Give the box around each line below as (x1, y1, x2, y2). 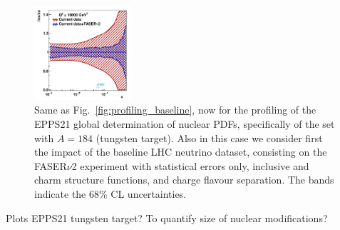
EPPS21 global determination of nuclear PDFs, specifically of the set (34, 116, 335, 131)
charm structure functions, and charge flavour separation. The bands (34, 172, 334, 187)
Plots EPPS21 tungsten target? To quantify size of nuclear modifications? (6, 210, 328, 225)
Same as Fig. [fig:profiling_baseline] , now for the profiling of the (34, 102, 316, 117)
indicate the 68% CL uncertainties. (34, 186, 187, 201)
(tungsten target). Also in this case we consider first (96, 130, 323, 145)
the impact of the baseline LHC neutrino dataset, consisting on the (34, 144, 327, 159)
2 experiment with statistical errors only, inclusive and (71, 158, 309, 173)
